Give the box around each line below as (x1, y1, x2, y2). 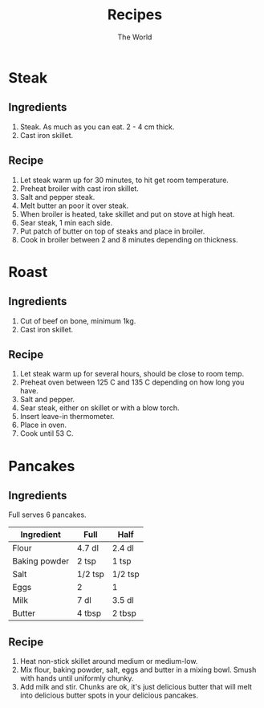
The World (117, 32, 152, 42)
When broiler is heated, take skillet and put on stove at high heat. (19, 209, 235, 218)
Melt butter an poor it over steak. (19, 201, 129, 210)
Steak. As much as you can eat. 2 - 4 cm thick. (19, 122, 175, 132)
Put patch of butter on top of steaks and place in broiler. (19, 226, 205, 236)
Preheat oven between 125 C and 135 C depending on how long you (19, 377, 245, 387)
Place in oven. (19, 420, 67, 430)
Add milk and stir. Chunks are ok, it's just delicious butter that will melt (19, 682, 253, 692)
